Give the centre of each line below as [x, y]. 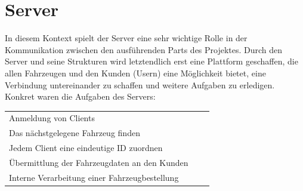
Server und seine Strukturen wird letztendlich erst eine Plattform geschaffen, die [151, 61]
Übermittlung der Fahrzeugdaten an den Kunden [99, 162]
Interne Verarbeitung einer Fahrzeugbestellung [94, 177]
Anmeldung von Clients [52, 118]
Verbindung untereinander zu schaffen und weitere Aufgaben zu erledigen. [140, 84]
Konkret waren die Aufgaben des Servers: [80, 96]
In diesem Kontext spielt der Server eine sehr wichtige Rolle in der [126, 38]
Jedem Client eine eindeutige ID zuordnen [86, 148]
